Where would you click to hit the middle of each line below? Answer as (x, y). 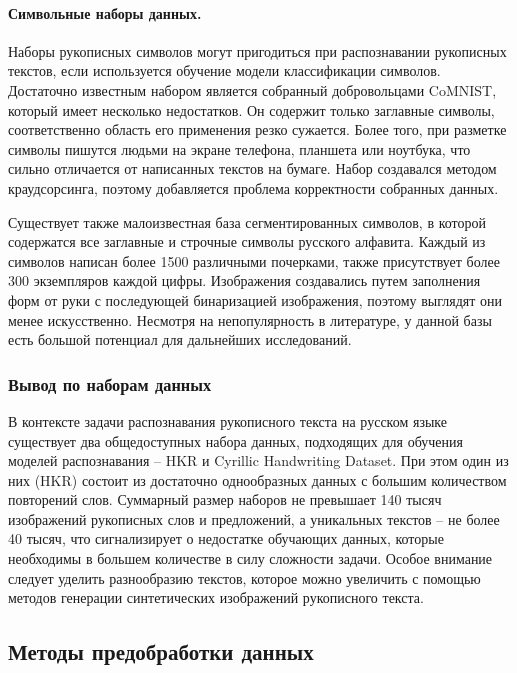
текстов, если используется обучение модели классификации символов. (224, 70)
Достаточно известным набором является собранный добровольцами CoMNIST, (252, 89)
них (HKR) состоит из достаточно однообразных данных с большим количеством (257, 479)
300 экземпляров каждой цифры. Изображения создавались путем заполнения (244, 280)
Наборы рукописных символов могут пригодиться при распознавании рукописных (257, 50)
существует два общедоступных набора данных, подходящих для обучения (235, 440)
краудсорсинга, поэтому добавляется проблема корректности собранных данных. (253, 187)
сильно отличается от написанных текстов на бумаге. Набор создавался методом (252, 168)
